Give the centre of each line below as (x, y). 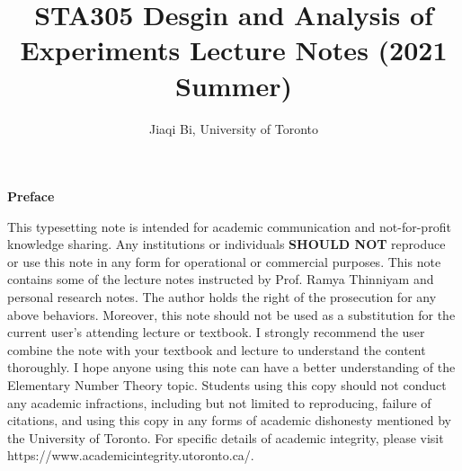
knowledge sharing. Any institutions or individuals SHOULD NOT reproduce (227, 244)
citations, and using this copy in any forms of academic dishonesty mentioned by (230, 420)
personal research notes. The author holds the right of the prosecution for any (222, 297)
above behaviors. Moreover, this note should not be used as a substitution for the (231, 314)
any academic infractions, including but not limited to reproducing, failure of (219, 402)
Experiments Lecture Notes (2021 (234, 50)
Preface (31, 196)
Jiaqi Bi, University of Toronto (233, 128)
